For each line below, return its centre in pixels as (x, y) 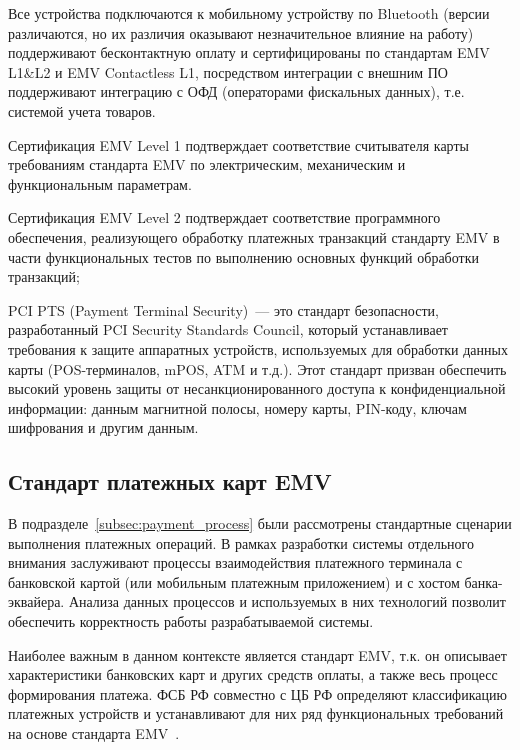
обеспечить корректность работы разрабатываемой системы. (191, 621)
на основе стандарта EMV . (94, 733)
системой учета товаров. (82, 110)
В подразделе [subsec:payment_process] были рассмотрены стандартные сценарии (260, 523)
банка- (483, 581)
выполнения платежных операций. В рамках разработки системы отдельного (241, 542)
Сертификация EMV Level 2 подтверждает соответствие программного (224, 217)
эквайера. (36, 601)
